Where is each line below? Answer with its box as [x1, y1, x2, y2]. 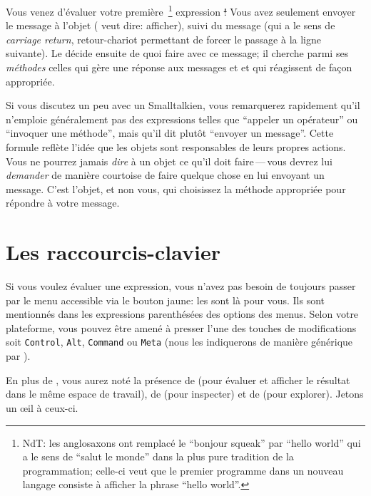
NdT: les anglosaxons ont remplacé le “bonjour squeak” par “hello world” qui [22, 435, 361, 450]
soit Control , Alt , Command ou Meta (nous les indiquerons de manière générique [6, 334, 353, 349]
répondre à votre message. [6, 195, 120, 210]
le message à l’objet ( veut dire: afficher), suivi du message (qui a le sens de [6, 18, 335, 33]
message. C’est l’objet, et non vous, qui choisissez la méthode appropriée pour [6, 181, 346, 196]
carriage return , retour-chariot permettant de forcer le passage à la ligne [6, 31, 321, 46]
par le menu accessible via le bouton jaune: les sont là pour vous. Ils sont [6, 292, 325, 307]
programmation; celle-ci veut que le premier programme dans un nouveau [22, 463, 344, 477]
